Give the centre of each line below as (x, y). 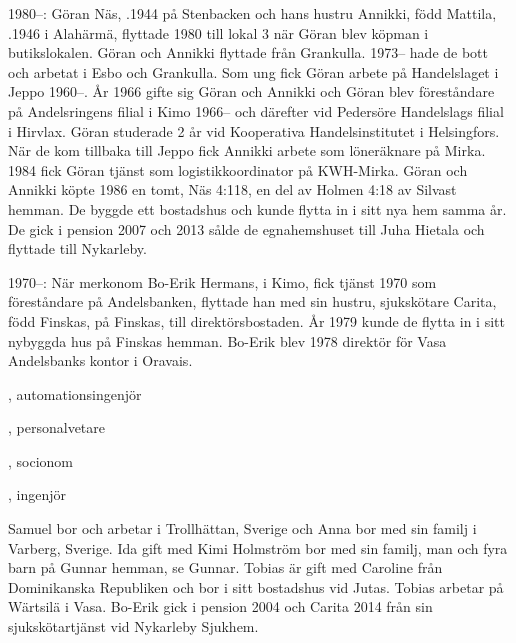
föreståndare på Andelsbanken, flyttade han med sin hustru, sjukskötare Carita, (252, 301)
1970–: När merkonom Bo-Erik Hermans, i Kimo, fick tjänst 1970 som (222, 281)
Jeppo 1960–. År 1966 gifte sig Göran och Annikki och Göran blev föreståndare (251, 91)
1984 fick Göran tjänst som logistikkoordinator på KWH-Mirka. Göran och (238, 169)
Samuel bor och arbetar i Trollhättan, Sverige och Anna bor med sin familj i (242, 528)
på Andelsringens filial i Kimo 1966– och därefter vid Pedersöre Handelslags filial (256, 110)
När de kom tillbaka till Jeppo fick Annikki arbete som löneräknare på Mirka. (247, 150)
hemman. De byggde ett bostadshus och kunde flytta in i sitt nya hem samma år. (257, 208)
